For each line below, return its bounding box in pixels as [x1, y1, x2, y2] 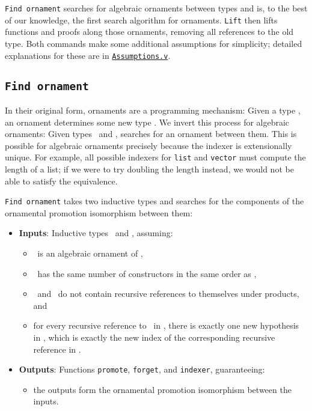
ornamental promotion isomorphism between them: [5, 206, 193, 219]
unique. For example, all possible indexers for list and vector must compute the [5, 151, 306, 163]
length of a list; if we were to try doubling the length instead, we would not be [5, 162, 294, 175]
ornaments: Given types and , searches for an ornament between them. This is [5, 127, 297, 140]
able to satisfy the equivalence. [5, 174, 118, 187]
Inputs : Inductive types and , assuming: [19, 227, 173, 239]
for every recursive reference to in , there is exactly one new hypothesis [33, 319, 299, 332]
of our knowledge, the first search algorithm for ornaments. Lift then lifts [5, 13, 278, 26]
